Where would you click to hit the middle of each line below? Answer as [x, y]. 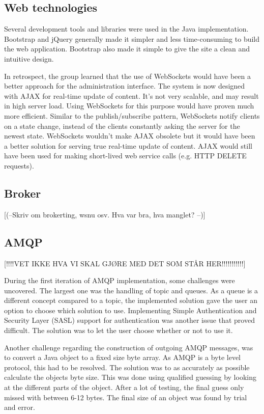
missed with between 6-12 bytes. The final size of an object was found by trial [126, 397]
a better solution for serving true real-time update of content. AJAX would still [128, 145]
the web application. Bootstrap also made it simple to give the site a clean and [127, 49]
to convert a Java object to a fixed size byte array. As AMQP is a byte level [123, 357]
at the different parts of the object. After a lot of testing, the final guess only [124, 387]
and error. [20, 407]
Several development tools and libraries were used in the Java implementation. [126, 29]
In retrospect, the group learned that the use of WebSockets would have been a [127, 76]
